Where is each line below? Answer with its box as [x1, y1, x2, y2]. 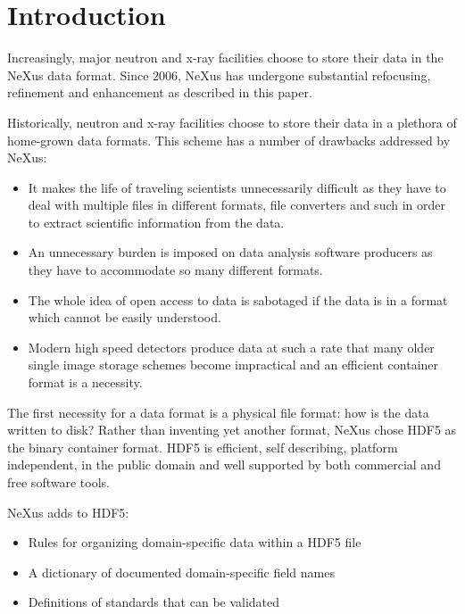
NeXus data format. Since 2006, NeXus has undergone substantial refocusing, [7, 65, 431, 84]
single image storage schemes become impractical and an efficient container [28, 355, 439, 374]
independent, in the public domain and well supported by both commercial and [7, 455, 441, 474]
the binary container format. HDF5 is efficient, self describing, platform [7, 437, 398, 456]
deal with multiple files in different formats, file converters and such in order [28, 195, 446, 214]
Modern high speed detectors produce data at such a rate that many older [28, 337, 435, 356]
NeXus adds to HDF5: [7, 502, 129, 521]
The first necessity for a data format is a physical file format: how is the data [7, 402, 429, 421]
